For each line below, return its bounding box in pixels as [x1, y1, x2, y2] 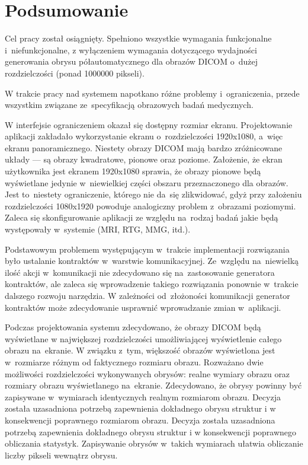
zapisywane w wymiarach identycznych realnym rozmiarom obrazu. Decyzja [5, 390, 281, 403]
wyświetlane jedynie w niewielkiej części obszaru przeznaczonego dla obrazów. [5, 176, 288, 189]
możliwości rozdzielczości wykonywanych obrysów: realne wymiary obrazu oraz [5, 367, 290, 380]
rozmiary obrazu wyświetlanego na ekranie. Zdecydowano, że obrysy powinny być [5, 379, 302, 391]
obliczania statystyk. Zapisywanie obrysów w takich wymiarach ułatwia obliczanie [5, 437, 303, 450]
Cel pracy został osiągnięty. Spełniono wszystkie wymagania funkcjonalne [5, 32, 272, 44]
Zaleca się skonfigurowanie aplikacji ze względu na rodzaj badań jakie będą [5, 211, 278, 224]
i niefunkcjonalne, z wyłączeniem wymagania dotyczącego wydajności [5, 43, 257, 56]
